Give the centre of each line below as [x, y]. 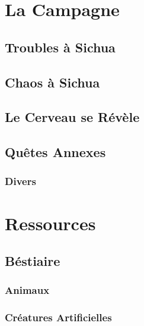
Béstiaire [33, 261]
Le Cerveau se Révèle [72, 117]
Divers [20, 181]
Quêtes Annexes [55, 152]
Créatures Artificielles [58, 317]
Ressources [50, 223]
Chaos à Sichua [52, 82]
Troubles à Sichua [60, 47]
